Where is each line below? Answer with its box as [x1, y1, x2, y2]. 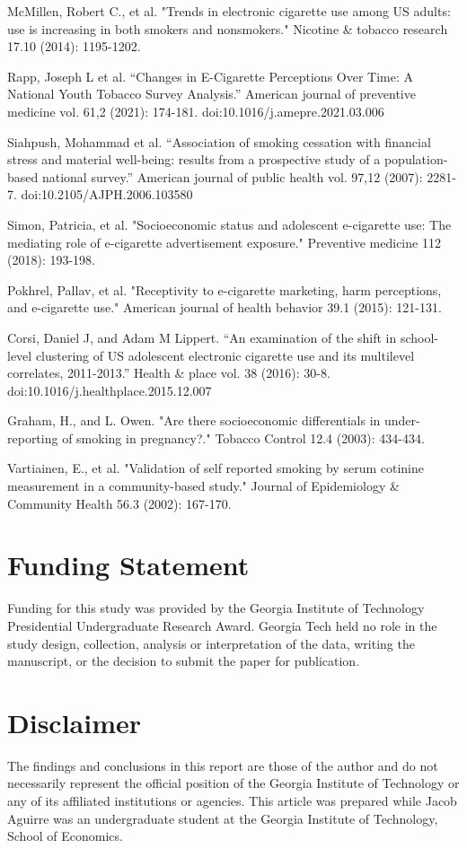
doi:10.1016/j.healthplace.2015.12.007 [7, 380, 212, 399]
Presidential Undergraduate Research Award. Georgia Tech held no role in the [7, 616, 437, 634]
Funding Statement [7, 546, 250, 583]
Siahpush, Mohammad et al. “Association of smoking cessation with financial [7, 132, 431, 151]
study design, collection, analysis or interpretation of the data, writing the [7, 634, 415, 652]
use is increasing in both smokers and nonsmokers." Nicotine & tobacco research [7, 19, 448, 38]
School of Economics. [7, 826, 123, 845]
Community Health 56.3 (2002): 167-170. [7, 494, 232, 512]
